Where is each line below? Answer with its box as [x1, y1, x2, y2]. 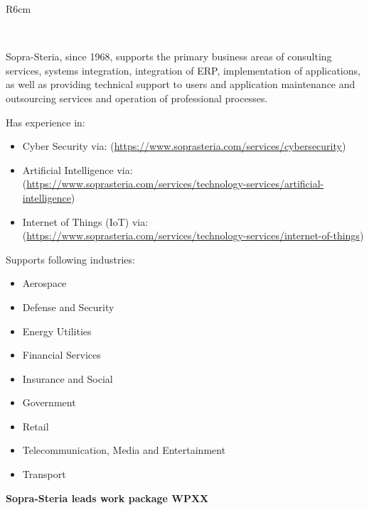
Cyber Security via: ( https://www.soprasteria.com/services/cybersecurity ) [22, 139, 346, 153]
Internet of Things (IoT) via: [22, 214, 149, 229]
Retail [22, 418, 49, 433]
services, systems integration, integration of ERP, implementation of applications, [6, 63, 360, 77]
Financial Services [22, 347, 101, 362]
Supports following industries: [6, 251, 135, 266]
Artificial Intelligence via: [22, 162, 133, 177]
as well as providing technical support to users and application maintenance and [6, 77, 355, 92]
